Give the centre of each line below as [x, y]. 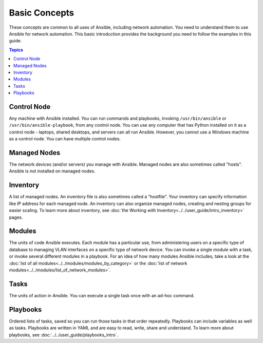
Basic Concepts [42, 13]
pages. [16, 217]
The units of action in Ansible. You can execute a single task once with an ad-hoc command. [102, 295]
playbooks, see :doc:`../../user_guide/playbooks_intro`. [64, 335]
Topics [16, 50]
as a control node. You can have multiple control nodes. [65, 139]
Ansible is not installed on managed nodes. [52, 171]
